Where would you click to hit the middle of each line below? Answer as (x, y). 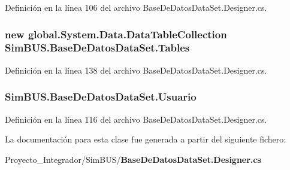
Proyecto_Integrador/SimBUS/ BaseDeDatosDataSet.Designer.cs (133, 159)
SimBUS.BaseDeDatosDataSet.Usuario (101, 97)
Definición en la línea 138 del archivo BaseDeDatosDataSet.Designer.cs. (136, 70)
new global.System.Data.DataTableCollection (116, 34)
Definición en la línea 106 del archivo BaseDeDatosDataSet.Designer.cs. (136, 7)
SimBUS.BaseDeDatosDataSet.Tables (97, 48)
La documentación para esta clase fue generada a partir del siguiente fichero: (146, 139)
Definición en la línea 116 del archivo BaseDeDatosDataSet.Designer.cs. (136, 119)
